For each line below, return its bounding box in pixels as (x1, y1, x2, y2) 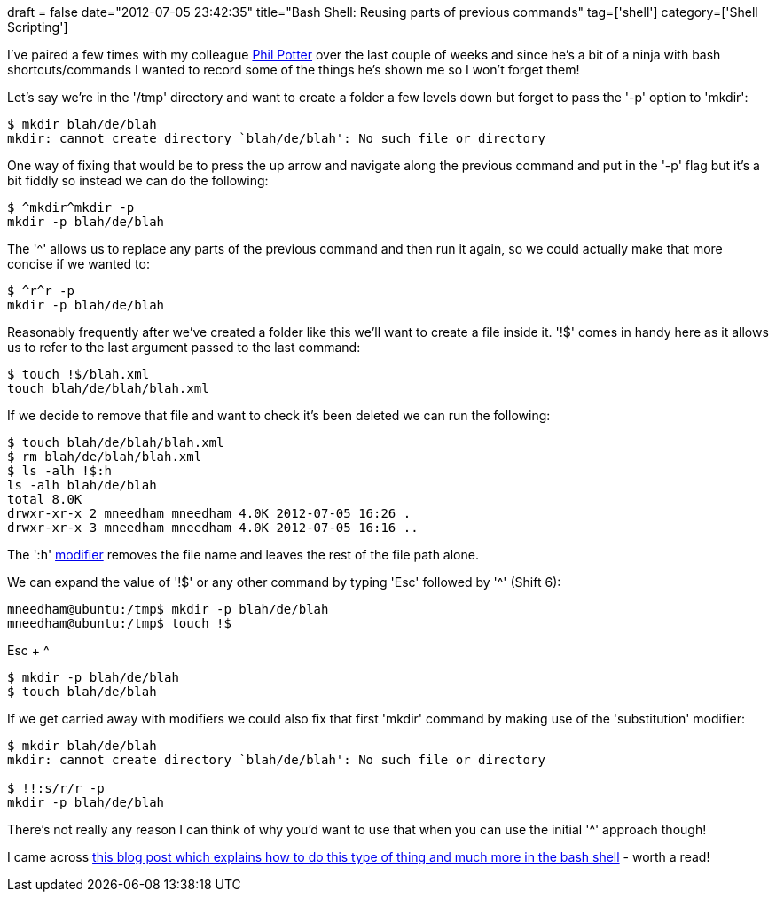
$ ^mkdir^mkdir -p (7, 200, 135, 215)
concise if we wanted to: (7, 256, 150, 271)
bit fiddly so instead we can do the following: (7, 173, 269, 188)
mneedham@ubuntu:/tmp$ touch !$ (7, 616, 231, 630)
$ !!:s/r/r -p (7, 781, 105, 795)
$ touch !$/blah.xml (7, 367, 150, 381)
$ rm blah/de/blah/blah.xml (7, 449, 202, 464)
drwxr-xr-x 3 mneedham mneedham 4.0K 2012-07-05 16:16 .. (7, 520, 419, 535)
